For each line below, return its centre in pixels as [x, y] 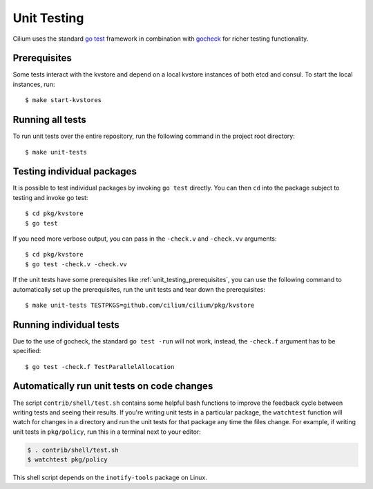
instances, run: [34, 84]
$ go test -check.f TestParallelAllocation [100, 367]
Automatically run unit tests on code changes [113, 386]
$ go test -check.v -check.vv [76, 264]
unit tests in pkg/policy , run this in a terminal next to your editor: [107, 432]
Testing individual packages [75, 171]
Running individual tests [66, 325]
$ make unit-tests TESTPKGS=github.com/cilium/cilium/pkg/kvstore [140, 305]
